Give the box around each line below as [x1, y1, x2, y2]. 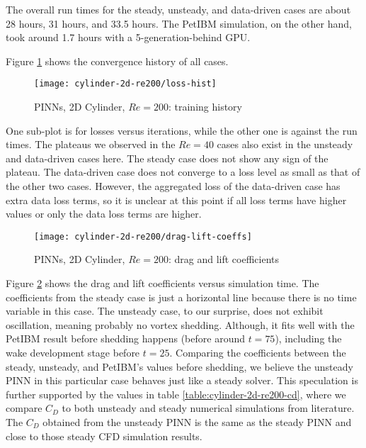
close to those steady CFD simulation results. [6, 428, 202, 443]
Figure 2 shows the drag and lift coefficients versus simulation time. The [6, 276, 319, 291]
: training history [168, 99, 242, 114]
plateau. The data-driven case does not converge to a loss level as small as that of [6, 164, 360, 179]
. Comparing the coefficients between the [169, 345, 346, 359]
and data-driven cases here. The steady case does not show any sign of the [6, 150, 328, 165]
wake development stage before [6, 345, 140, 359]
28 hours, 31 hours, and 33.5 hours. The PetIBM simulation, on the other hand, [6, 16, 352, 30]
